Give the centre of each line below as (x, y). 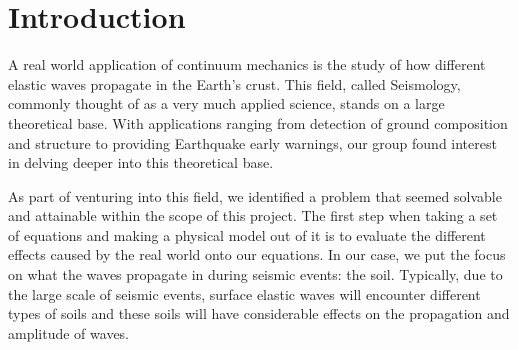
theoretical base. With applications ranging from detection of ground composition (258, 122)
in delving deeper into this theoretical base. (141, 162)
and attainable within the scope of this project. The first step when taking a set (253, 215)
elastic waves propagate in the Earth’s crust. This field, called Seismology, (234, 83)
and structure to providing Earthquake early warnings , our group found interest (252, 142)
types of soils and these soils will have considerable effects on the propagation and (259, 313)
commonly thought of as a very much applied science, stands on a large (226, 103)
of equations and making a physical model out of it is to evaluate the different (247, 234)
